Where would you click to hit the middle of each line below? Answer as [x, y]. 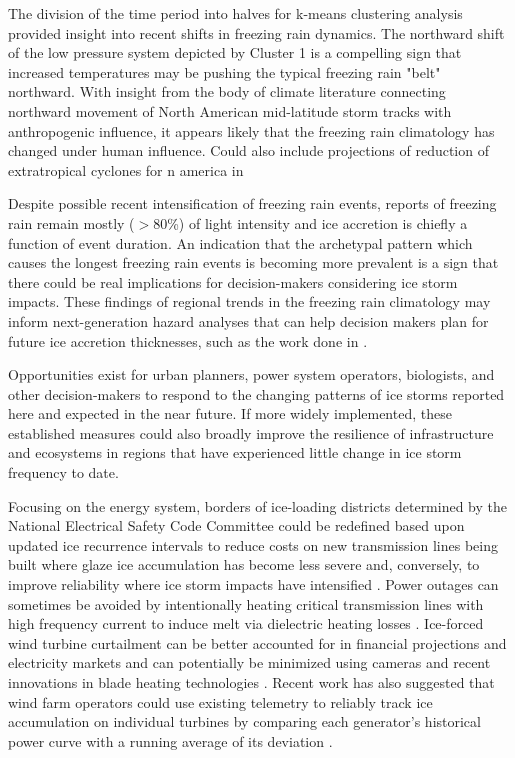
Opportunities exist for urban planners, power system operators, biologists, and [251, 374]
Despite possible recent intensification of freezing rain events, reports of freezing [252, 203]
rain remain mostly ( [71, 222]
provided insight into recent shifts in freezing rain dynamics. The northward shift [256, 32]
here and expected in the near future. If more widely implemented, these [230, 413]
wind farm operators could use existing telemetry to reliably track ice [220, 701]
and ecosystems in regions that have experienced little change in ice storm [235, 452]
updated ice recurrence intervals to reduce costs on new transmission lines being [253, 544]
